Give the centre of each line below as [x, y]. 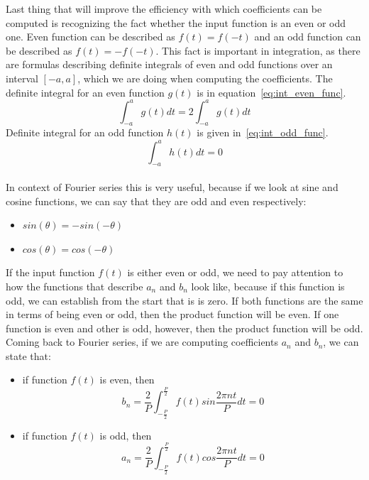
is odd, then [126, 435]
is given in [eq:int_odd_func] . [263, 132]
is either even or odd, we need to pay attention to [235, 272]
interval [22, 78]
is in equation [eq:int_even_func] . [271, 92]
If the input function [50, 272]
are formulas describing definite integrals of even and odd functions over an [169, 64]
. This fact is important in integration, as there [258, 50]
